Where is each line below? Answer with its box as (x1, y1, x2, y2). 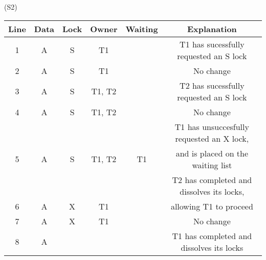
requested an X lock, (175, 132, 249, 144)
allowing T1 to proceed (170, 200, 253, 212)
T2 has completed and (172, 173, 252, 186)
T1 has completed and (172, 229, 252, 242)
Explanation (187, 22, 237, 35)
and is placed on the (175, 147, 249, 159)
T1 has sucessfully (180, 38, 245, 50)
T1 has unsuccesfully (174, 120, 249, 133)
